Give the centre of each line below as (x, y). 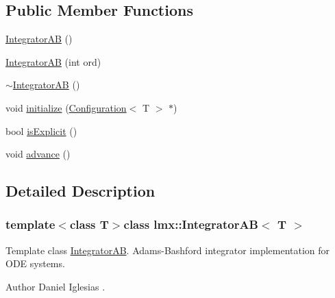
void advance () (38, 154)
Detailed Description (80, 191)
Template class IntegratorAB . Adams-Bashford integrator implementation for (168, 250)
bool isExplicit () (41, 131)
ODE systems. (35, 263)
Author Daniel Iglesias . (55, 286)
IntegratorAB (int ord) (53, 61)
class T (89, 224)
